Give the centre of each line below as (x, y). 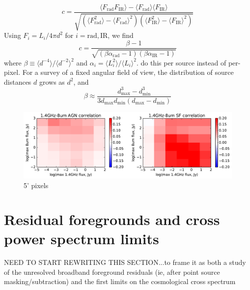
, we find (121, 35)
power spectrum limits (82, 239)
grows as (52, 81)
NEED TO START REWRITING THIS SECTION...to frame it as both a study (125, 262)
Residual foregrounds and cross (112, 219)
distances (18, 81)
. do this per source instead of (181, 62)
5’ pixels (36, 185)
